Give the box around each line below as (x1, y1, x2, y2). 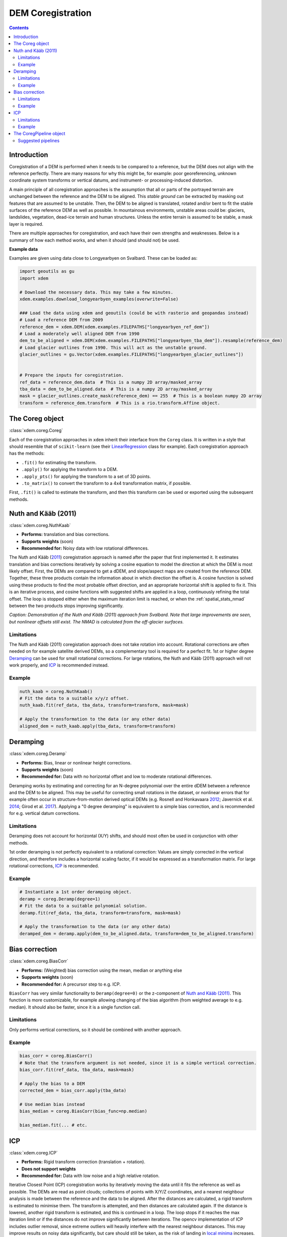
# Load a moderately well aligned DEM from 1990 (19, 331, 140, 336)
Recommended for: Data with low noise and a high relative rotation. (21, 1173, 160, 1179)
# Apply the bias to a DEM (19, 1081, 85, 1086)
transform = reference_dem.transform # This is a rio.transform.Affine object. (19, 400, 220, 406)
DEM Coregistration (9, 7, 92, 18)
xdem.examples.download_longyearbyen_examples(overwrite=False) (19, 296, 179, 302)
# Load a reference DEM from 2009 (19, 317, 103, 323)
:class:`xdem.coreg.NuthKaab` (9, 522, 71, 528)
